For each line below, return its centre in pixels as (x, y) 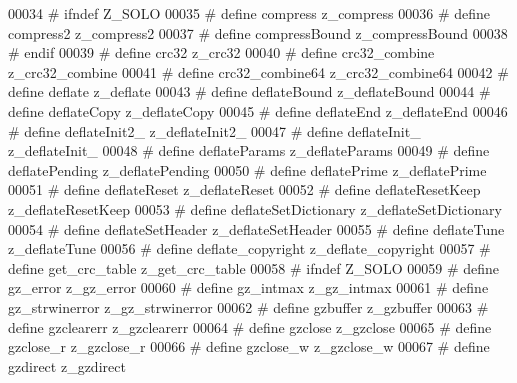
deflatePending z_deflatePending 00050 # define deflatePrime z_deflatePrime (247, 169)
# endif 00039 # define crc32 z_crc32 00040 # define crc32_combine (221, 52)
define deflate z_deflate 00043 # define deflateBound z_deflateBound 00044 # (249, 91)
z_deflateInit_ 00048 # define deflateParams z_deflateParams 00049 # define (249, 150)
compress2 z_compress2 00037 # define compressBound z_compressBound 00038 (258, 32)
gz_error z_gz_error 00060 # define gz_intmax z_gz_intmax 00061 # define (248, 287)
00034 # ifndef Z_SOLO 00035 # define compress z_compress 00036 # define (249, 13)
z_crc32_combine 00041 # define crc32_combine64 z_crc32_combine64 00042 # (258, 71)
